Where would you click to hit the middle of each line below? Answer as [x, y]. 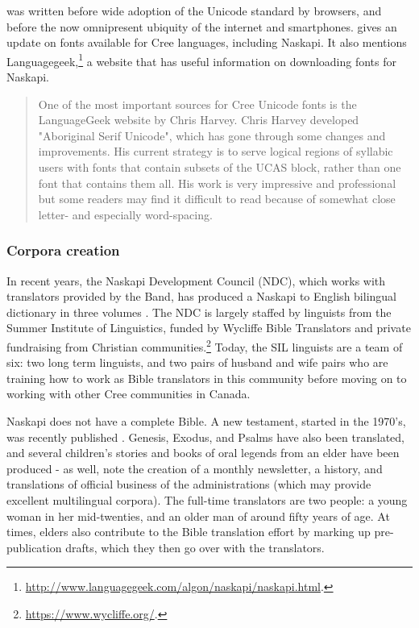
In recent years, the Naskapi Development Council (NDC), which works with [196, 280]
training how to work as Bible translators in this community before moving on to [207, 378]
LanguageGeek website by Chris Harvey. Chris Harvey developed [199, 120]
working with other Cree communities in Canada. [129, 394]
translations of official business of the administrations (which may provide [189, 484]
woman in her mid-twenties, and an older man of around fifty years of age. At [198, 516]
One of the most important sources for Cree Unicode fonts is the [197, 104]
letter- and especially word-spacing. [125, 214]
